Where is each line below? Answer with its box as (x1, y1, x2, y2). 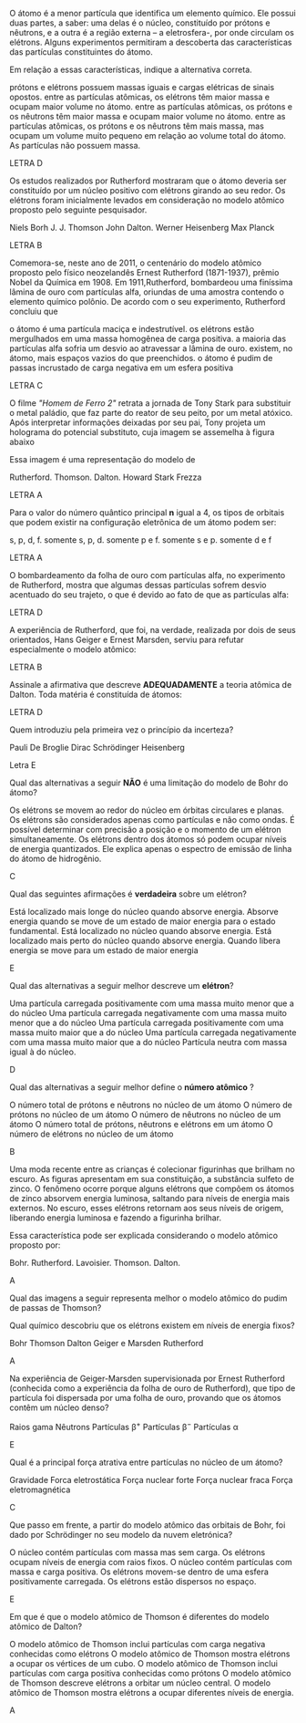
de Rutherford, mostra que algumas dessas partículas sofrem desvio (9, 579, 267, 590)
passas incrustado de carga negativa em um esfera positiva (9, 362, 234, 373)
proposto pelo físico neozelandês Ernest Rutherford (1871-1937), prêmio (9, 267, 280, 277)
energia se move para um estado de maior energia (9, 945, 199, 956)
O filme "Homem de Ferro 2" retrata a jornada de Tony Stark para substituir (9, 398, 291, 409)
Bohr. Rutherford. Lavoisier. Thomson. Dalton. (9, 1258, 180, 1268)
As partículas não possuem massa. (9, 140, 141, 151)
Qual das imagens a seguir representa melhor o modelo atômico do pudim (9, 1292, 288, 1303)
